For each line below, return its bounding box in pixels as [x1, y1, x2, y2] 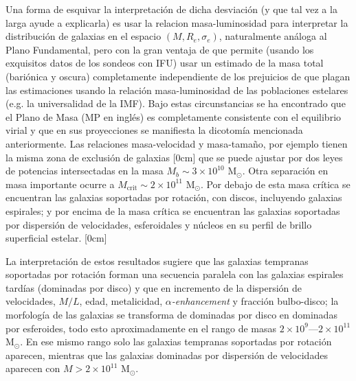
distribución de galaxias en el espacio [5, 29, 162, 43]
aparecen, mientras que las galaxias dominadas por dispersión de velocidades [5, 347, 328, 362]
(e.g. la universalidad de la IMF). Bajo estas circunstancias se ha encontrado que [5, 96, 346, 111]
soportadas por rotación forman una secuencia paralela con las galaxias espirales [5, 267, 344, 281]
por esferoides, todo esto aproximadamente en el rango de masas [5, 321, 277, 335]
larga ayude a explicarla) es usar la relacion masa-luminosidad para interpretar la [5, 15, 348, 30]
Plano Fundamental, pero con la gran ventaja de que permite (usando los [5, 42, 314, 56]
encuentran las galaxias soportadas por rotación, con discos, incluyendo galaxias [5, 190, 342, 205]
